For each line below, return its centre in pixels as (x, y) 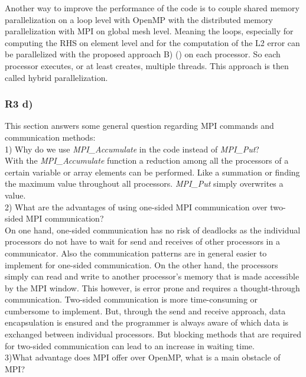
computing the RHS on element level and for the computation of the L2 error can (152, 42)
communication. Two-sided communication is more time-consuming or (131, 299)
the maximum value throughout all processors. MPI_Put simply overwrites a (144, 183)
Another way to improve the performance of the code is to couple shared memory (152, 8)
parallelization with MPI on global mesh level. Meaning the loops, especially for (149, 31)
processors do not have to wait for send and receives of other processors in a (142, 241)
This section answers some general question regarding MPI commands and (139, 126)
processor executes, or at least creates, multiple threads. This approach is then (147, 65)
